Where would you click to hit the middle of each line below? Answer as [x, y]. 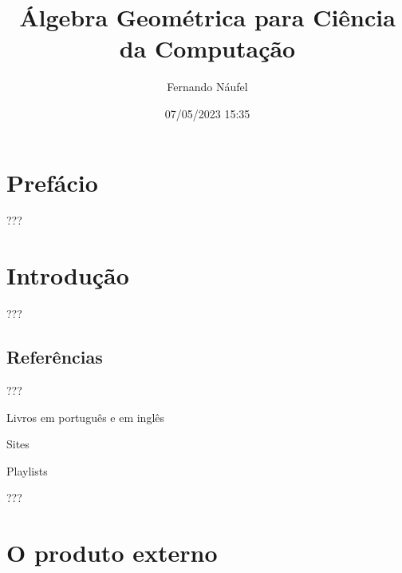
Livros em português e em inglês [86, 417]
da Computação [207, 48]
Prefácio [52, 182]
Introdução [68, 275]
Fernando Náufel [207, 87]
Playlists [27, 470]
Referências [55, 357]
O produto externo [112, 553]
